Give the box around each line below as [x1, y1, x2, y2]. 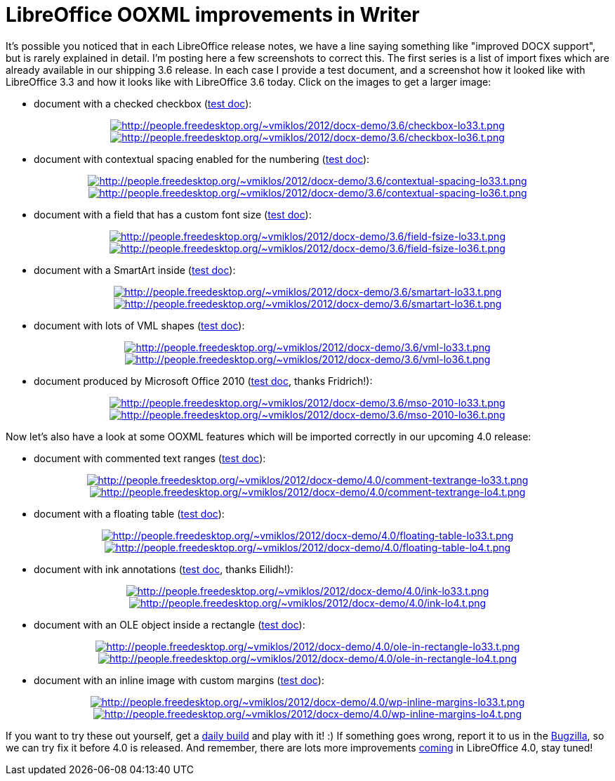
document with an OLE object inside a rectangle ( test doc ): [34, 618, 305, 631]
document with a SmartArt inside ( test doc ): [34, 263, 236, 276]
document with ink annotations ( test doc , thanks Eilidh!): [34, 563, 293, 575]
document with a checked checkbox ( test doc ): [34, 97, 252, 110]
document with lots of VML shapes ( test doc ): [34, 319, 245, 332]
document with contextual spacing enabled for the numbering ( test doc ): [34, 152, 370, 165]
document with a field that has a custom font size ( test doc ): [34, 208, 312, 221]
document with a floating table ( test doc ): [34, 507, 225, 520]
